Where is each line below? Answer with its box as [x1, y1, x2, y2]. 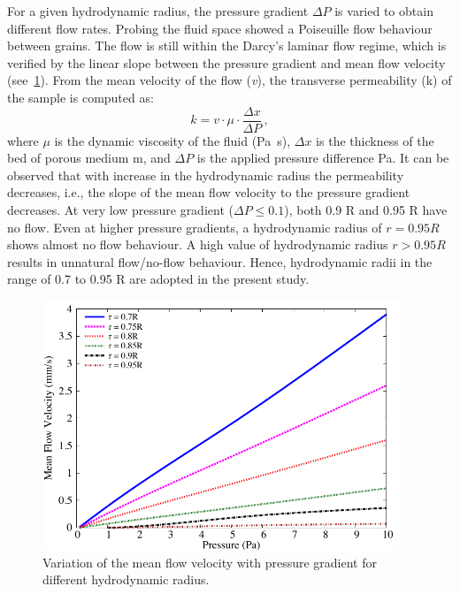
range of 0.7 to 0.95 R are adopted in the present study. [7, 270, 310, 288]
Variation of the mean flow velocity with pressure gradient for [42, 552, 377, 571]
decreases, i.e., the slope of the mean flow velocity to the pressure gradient [7, 183, 410, 202]
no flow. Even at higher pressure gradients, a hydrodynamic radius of [7, 217, 382, 236]
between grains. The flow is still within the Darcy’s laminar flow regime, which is [7, 36, 447, 55]
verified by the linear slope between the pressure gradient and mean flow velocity [7, 53, 446, 72]
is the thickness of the [316, 131, 434, 149]
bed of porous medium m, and [7, 148, 171, 167]
